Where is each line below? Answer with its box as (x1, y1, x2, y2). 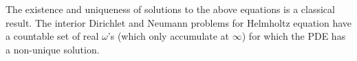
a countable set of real (6, 29, 99, 43)
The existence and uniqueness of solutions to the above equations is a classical (6, 2, 335, 16)
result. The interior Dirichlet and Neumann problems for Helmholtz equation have (6, 15, 352, 29)
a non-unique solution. (6, 42, 100, 56)
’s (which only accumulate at (107, 29, 230, 43)
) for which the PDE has (241, 29, 346, 43)
